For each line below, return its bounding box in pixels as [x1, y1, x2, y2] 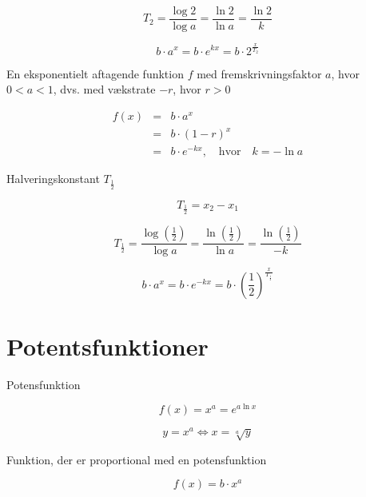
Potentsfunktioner [6, 329, 209, 362]
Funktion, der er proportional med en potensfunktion [6, 451, 267, 467]
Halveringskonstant [6, 170, 100, 187]
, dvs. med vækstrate [53, 81, 156, 97]
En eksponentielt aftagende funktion [6, 65, 184, 82]
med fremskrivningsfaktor [197, 65, 322, 82]
